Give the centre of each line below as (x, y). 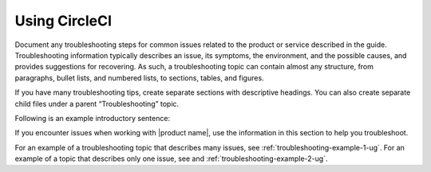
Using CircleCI (63, 21)
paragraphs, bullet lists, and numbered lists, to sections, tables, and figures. (139, 78)
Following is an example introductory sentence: (93, 118)
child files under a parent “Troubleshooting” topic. (97, 104)
